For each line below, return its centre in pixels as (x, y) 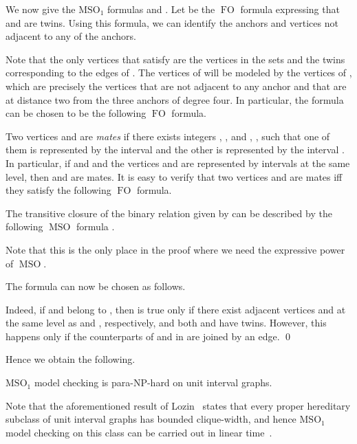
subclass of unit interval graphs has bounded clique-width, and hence (151, 419)
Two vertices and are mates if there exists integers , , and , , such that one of (168, 136)
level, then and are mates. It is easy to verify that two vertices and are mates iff (174, 176)
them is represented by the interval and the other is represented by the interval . (175, 149)
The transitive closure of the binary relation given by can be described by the (169, 213)
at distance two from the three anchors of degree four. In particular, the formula (175, 99)
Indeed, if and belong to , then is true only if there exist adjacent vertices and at (176, 309)
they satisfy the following (58, 190)
